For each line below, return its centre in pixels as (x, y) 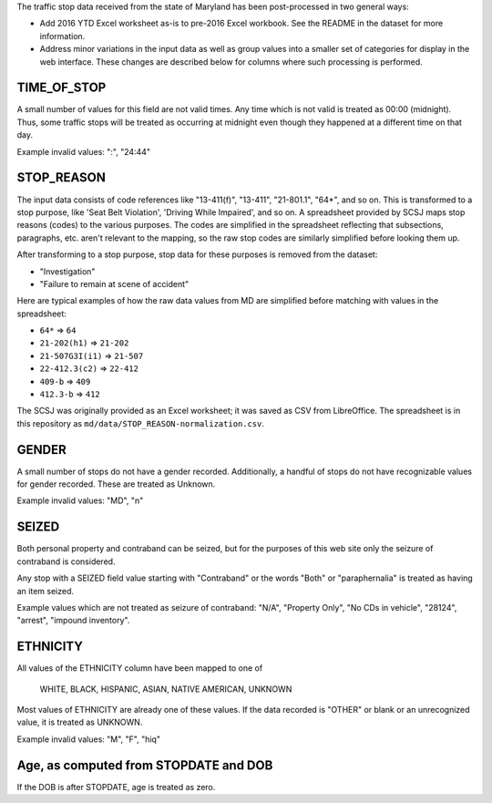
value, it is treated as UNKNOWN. (80, 722)
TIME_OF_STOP (61, 88)
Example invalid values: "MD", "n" (80, 500)
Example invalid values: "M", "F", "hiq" (89, 739)
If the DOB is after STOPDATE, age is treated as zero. (116, 787)
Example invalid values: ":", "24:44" (83, 151)
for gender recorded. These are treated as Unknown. (116, 484)
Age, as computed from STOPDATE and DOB (145, 765)
